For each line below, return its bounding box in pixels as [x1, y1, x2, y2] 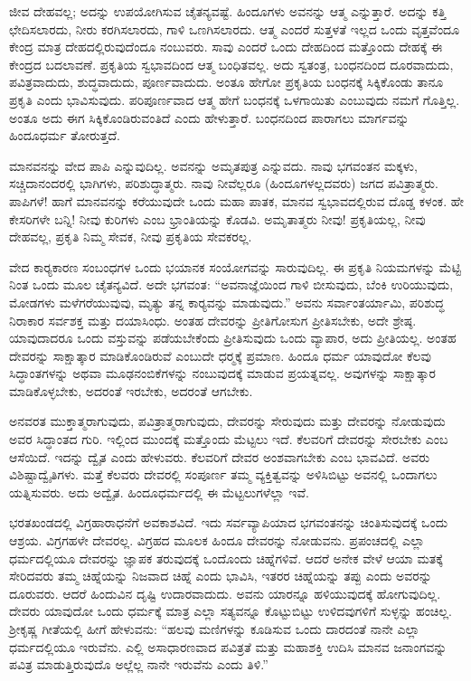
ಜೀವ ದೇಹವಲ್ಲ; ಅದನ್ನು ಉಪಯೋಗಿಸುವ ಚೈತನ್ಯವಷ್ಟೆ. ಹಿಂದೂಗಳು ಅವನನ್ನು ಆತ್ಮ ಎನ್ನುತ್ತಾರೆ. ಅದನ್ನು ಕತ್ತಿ [9, 2, 447, 20]
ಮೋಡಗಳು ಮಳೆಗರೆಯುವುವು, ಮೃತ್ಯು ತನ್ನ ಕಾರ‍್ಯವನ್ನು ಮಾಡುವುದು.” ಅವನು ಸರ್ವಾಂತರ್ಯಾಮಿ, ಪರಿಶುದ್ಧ [9, 292, 445, 311]
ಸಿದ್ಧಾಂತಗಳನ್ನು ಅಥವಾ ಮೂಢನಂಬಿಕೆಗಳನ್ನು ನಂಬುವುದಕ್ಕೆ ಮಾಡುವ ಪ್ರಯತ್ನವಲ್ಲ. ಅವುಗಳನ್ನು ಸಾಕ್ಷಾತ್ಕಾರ [9, 364, 436, 383]
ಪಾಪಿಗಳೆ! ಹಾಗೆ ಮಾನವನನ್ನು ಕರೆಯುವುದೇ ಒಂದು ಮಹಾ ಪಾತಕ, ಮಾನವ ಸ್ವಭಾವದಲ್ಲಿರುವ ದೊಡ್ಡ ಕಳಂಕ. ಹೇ [9, 191, 464, 210]
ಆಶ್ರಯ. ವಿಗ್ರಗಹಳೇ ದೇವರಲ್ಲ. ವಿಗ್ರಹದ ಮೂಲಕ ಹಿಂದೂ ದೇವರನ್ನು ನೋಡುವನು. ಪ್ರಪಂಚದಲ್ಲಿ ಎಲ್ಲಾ [9, 531, 425, 550]
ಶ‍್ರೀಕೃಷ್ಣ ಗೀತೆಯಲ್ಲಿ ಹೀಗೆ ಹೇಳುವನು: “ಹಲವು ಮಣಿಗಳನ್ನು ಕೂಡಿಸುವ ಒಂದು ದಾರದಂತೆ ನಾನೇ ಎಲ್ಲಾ [9, 620, 420, 638]
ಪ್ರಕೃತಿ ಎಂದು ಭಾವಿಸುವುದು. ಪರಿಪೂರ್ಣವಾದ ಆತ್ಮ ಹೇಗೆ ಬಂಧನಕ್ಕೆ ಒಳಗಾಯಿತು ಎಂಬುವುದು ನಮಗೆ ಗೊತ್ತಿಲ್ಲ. [9, 90, 460, 109]
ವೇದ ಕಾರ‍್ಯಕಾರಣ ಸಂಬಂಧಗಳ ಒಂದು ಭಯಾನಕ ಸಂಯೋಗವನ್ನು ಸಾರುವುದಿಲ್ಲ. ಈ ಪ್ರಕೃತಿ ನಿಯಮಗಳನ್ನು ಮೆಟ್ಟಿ [9, 257, 461, 276]
